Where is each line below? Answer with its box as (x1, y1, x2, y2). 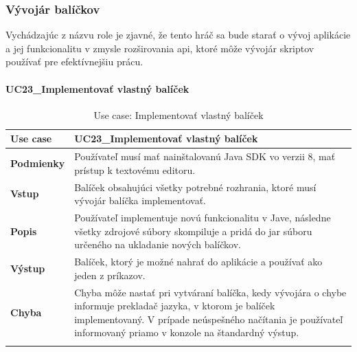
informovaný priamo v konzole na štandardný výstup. (74, 325, 299, 340)
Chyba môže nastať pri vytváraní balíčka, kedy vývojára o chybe (74, 285, 347, 299)
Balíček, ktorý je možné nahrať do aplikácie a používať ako (74, 254, 323, 269)
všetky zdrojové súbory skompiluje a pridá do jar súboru (74, 223, 312, 238)
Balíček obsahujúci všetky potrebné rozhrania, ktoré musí (74, 179, 316, 194)
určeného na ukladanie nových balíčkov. (74, 237, 241, 252)
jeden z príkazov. (74, 267, 146, 282)
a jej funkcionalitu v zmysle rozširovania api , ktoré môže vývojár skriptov (5, 41, 314, 55)
